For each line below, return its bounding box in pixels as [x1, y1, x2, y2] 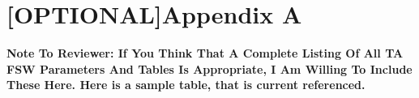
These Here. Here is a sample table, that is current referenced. [6, 76, 366, 93]
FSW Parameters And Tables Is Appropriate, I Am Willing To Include [6, 60, 413, 77]
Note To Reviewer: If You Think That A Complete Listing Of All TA [6, 45, 404, 62]
